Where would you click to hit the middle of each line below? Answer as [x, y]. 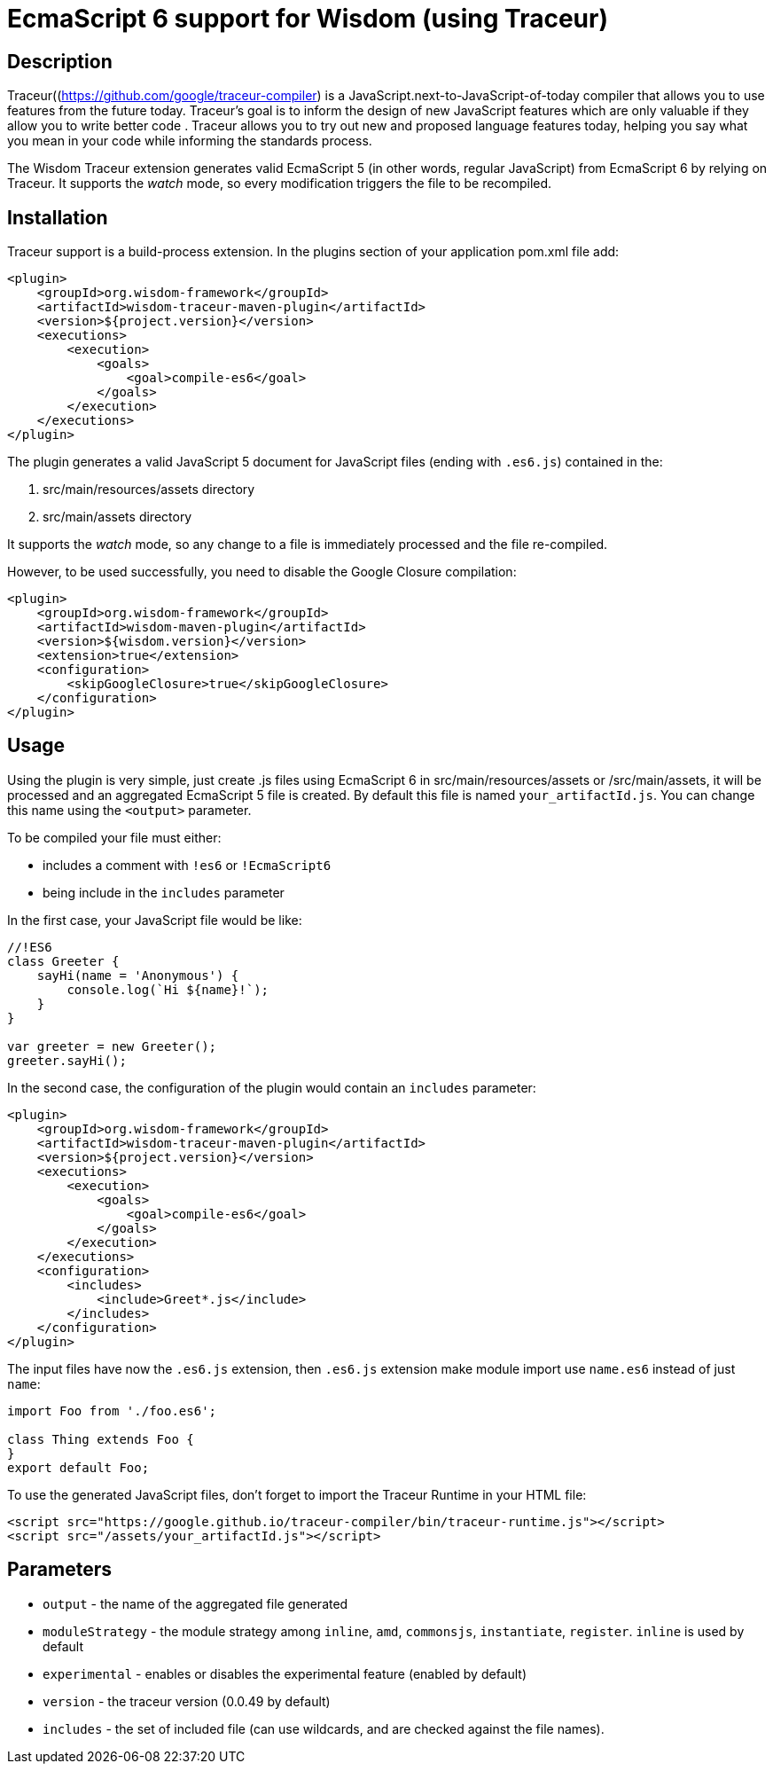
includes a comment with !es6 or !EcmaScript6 [187, 865]
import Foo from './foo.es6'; [112, 1411]
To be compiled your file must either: [114, 837]
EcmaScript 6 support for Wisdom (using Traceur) [308, 19]
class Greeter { [63, 961]
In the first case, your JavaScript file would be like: [155, 920]
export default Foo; [78, 1467]
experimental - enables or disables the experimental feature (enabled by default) [285, 1673]
